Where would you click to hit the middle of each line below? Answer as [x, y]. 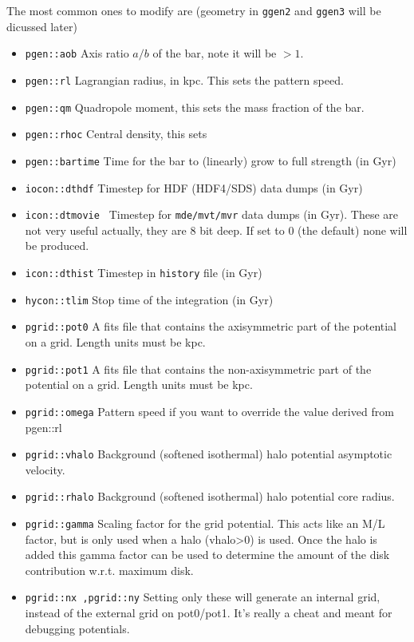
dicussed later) [42, 26]
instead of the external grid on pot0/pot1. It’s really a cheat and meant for [209, 613]
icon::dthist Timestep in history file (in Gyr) [144, 273]
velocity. [45, 469]
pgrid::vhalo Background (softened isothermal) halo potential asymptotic [209, 454]
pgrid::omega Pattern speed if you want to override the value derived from [209, 411]
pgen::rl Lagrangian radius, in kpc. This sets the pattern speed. [184, 79]
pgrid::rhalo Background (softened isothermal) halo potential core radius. [210, 496]
